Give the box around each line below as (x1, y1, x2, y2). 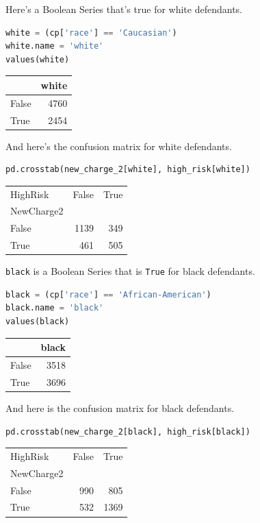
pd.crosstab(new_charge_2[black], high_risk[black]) (5, 426, 250, 437)
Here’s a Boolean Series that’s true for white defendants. (5, 2, 242, 16)
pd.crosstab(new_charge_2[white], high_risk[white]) (5, 165, 250, 175)
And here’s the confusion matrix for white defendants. (5, 138, 232, 153)
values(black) (5, 317, 70, 327)
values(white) (5, 54, 70, 64)
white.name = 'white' (5, 41, 104, 51)
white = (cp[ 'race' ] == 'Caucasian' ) (5, 27, 177, 38)
